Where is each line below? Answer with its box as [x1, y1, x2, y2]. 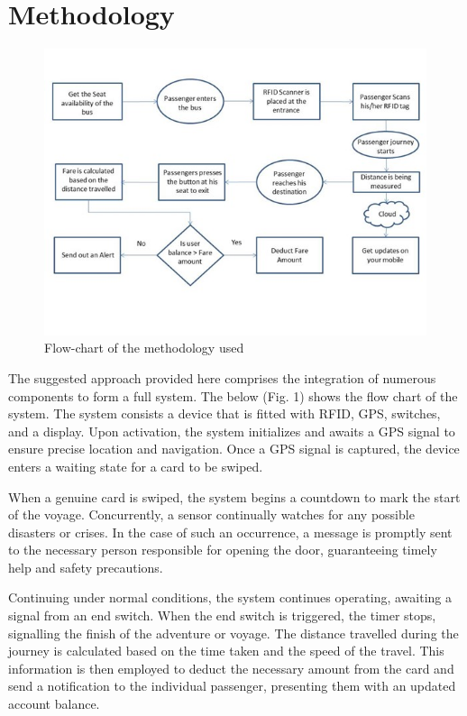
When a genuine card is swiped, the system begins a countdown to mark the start [8, 487, 461, 506]
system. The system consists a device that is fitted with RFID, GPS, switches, [8, 404, 441, 423]
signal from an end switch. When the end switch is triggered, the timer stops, [8, 606, 436, 625]
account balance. [8, 694, 100, 713]
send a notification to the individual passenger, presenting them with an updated [8, 676, 456, 695]
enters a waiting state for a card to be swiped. [8, 456, 263, 475]
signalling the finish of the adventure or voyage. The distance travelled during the [8, 623, 459, 642]
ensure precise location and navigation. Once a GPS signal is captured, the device [8, 439, 460, 458]
